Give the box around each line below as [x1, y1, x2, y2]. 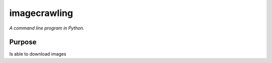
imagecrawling [9, 7, 73, 18]
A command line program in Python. [9, 25, 85, 31]
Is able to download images [9, 51, 66, 57]
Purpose [9, 38, 37, 46]
